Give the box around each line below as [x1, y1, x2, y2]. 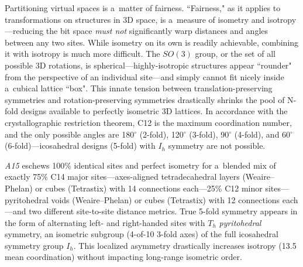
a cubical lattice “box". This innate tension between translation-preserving [5, 82, 273, 94]
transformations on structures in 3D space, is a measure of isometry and [5, 13, 265, 25]
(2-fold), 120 [139, 128, 184, 140]
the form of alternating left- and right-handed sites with [5, 216, 205, 228]
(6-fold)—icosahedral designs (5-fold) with [5, 139, 156, 152]
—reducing [5, 25, 44, 37]
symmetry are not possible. [168, 139, 266, 152]
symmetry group [5, 239, 64, 251]
